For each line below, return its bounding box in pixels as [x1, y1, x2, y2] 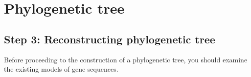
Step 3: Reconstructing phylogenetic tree [4, 31, 215, 46]
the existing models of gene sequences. [4, 64, 118, 74]
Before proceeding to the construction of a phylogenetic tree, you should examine [4, 54, 248, 64]
